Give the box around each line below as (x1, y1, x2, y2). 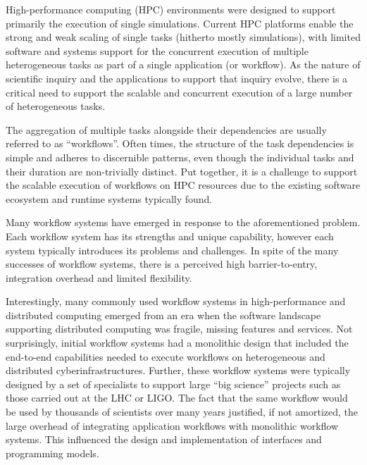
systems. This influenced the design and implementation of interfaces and (6, 432, 322, 447)
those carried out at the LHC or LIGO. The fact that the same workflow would (6, 390, 348, 405)
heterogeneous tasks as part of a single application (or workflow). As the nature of (6, 57, 361, 72)
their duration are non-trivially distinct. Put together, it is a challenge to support (6, 163, 358, 178)
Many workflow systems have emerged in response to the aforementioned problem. (6, 215, 361, 230)
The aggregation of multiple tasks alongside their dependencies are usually (6, 122, 327, 137)
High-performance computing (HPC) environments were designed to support (6, 2, 336, 16)
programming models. (6, 445, 99, 460)
